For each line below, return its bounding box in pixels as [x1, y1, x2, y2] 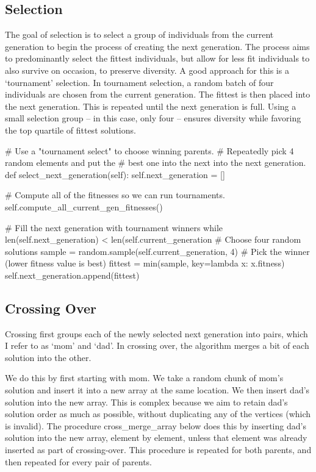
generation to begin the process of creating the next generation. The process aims [5, 40, 310, 52]
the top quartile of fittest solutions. [5, 123, 136, 136]
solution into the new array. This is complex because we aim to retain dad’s [5, 395, 288, 408]
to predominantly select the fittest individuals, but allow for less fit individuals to [5, 52, 310, 65]
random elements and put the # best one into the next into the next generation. [5, 156, 306, 169]
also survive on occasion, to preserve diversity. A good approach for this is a [5, 63, 289, 76]
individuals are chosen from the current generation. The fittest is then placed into [5, 88, 311, 101]
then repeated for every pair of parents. [5, 455, 153, 468]
